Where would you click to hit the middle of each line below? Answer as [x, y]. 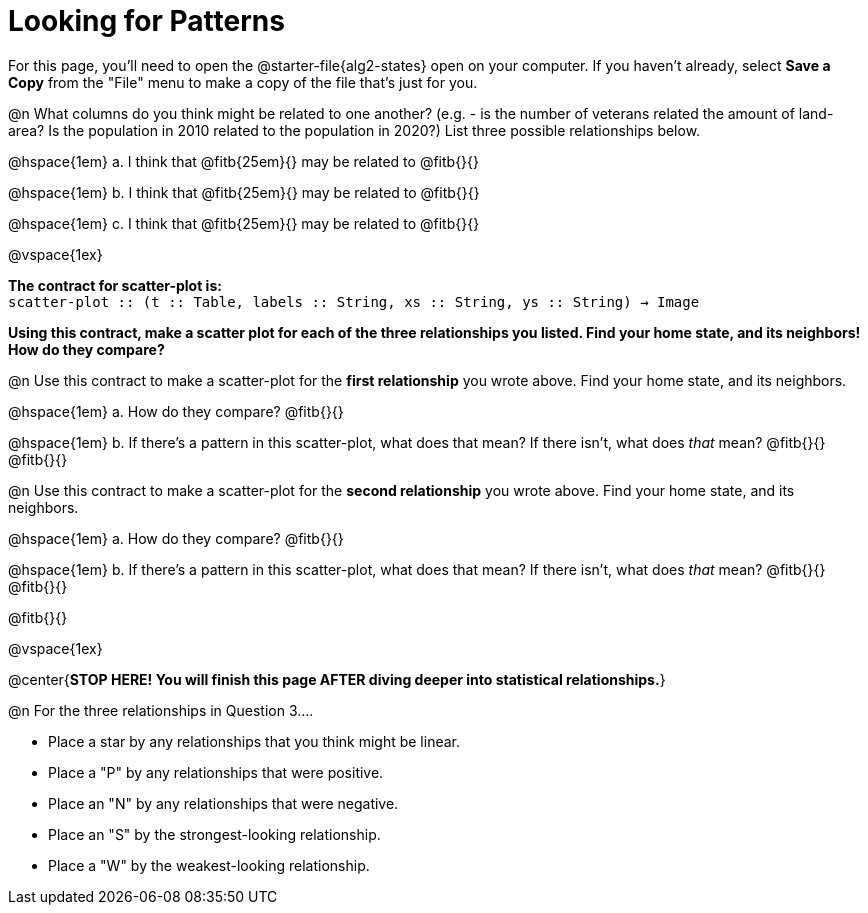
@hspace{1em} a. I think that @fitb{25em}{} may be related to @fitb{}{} [244, 161]
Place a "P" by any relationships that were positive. [216, 772]
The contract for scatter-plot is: [115, 285]
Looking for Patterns [146, 21]
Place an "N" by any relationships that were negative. [223, 803]
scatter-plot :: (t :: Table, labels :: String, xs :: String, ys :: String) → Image [354, 301]
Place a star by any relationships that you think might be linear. [254, 741]
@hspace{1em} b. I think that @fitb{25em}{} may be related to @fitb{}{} [244, 192]
